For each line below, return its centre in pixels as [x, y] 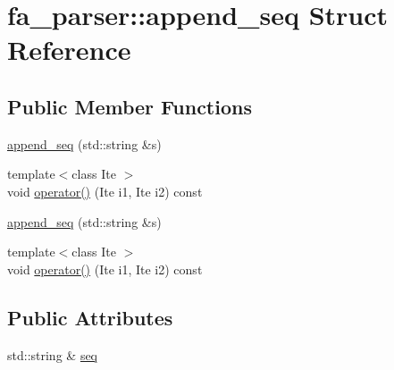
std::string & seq [52, 354]
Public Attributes [90, 317]
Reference [69, 50]
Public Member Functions [130, 106]
